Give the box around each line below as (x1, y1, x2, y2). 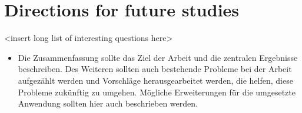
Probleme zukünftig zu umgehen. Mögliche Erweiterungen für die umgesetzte (18, 85, 296, 98)
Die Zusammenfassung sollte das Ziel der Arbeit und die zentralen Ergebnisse (18, 51, 298, 63)
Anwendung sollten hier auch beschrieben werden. (18, 97, 198, 109)
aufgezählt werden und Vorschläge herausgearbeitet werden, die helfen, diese (18, 74, 293, 86)
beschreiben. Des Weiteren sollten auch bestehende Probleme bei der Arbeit (18, 63, 292, 75)
